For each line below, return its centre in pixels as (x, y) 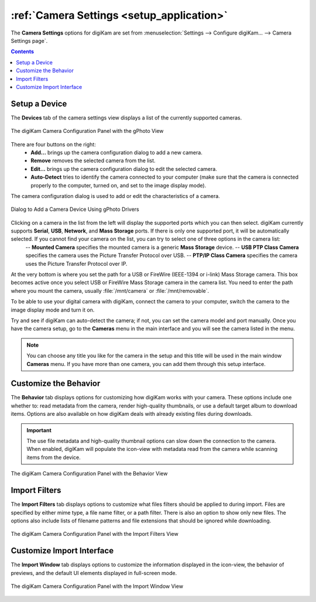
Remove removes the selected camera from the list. (93, 160)
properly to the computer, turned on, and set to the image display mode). (118, 185)
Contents (23, 52)
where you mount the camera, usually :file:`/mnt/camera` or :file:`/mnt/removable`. (110, 290)
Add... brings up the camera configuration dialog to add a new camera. (117, 152)
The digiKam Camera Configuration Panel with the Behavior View (89, 474)
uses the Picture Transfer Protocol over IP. (76, 264)
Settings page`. (29, 40)
